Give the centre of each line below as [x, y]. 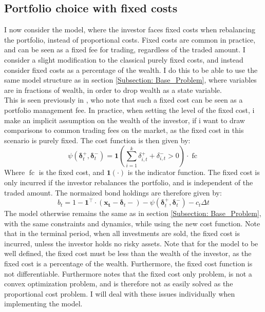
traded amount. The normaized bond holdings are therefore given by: [113, 192]
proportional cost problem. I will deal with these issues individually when [120, 293]
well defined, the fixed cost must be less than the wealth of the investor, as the [128, 253]
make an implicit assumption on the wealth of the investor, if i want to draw [125, 120]
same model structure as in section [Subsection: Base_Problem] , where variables [130, 80]
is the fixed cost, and [71, 172]
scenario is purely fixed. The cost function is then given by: [97, 140]
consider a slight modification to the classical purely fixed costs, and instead [124, 59]
